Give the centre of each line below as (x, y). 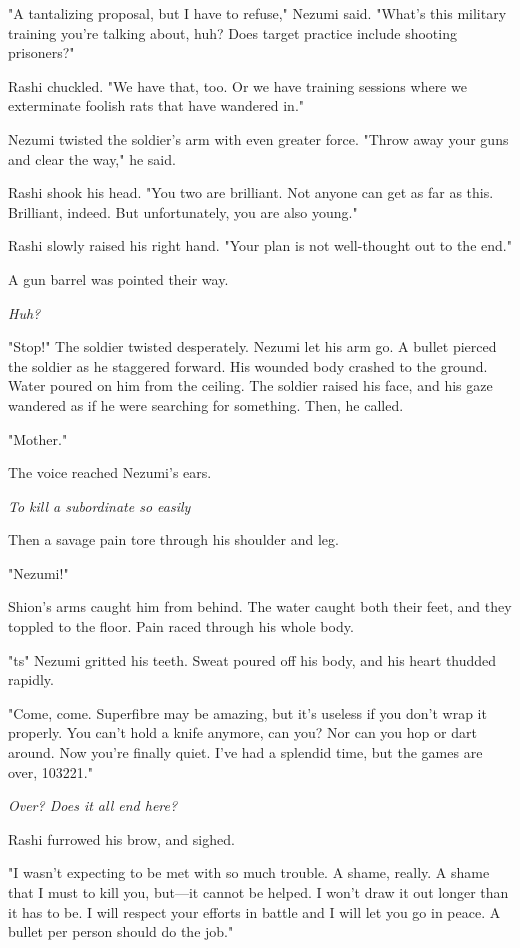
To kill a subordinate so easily (99, 505)
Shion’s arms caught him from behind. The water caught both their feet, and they (260, 606)
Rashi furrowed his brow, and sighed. (121, 838)
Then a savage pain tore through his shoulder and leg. (173, 539)
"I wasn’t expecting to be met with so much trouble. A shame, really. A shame (249, 872)
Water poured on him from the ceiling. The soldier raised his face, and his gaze (250, 385)
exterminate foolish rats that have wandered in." (156, 105)
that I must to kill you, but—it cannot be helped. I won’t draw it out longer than (258, 892)
